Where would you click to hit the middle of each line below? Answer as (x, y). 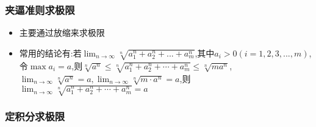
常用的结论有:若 (50, 53)
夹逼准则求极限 (40, 9)
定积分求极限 (35, 116)
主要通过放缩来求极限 (62, 33)
